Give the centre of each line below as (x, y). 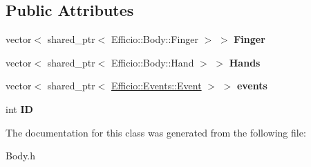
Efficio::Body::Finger (155, 39)
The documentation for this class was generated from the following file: (156, 132)
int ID (19, 108)
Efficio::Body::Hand (153, 62)
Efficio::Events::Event (157, 86)
